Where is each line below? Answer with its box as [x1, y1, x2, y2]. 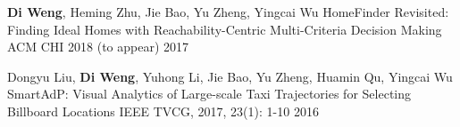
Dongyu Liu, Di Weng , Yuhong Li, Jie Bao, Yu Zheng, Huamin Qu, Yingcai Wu [7, 67, 453, 85]
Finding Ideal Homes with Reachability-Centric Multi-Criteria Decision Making [7, 20, 442, 38]
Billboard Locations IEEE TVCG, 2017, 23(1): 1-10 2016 [7, 101, 319, 120]
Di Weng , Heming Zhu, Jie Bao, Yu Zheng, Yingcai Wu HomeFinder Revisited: [7, 3, 449, 20]
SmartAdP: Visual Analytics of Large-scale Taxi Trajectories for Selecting [7, 84, 412, 103]
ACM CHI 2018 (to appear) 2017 [7, 37, 189, 56]
